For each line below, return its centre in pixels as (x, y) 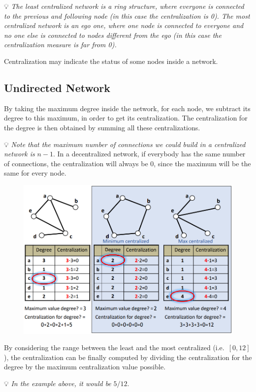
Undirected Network (57, 87)
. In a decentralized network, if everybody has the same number (149, 154)
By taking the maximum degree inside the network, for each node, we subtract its (127, 108)
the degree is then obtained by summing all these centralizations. (102, 127)
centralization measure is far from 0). (60, 45)
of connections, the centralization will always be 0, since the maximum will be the (128, 163)
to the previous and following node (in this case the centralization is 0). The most (127, 15)
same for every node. (35, 173)
